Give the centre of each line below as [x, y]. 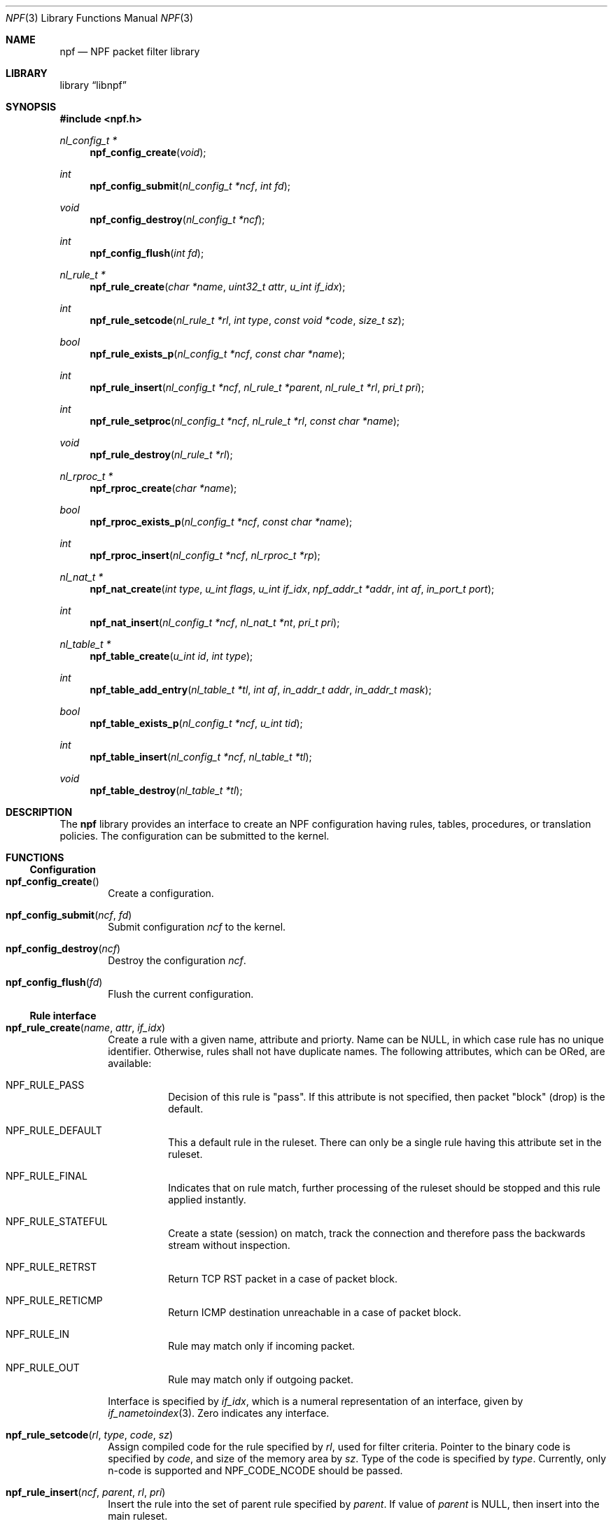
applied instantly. [207, 1200]
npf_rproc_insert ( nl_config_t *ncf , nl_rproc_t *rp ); [205, 555]
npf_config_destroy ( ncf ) [63, 948]
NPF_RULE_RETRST [51, 1267]
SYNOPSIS [31, 107]
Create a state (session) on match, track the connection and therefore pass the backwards [377, 1233]
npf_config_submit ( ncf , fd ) [69, 915]
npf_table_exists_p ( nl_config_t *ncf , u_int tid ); [196, 723]
